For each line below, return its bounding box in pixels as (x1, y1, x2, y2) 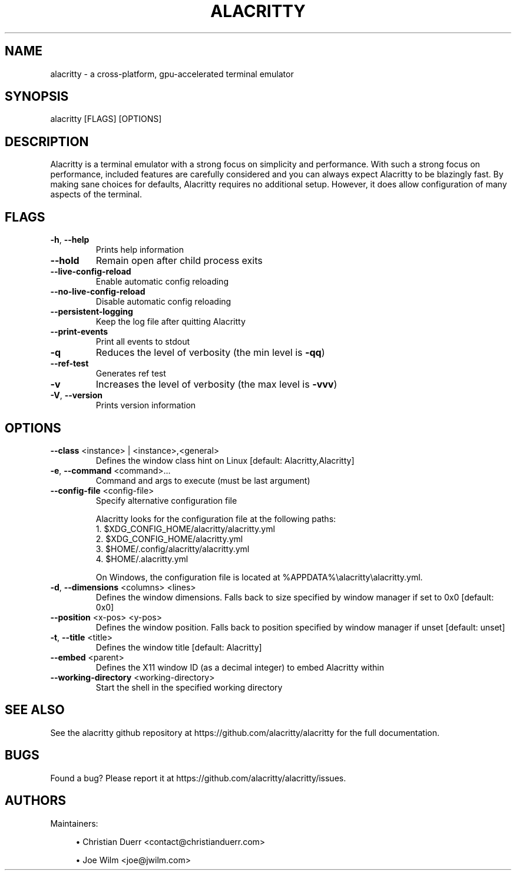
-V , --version (50, 390, 102, 401)
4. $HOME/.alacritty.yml (95, 553, 188, 564)
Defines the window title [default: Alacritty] (95, 642, 262, 652)
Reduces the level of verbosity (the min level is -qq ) (95, 346, 325, 359)
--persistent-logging (50, 306, 133, 317)
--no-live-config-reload (50, 286, 145, 297)
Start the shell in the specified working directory (95, 682, 283, 692)
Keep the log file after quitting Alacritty (95, 316, 246, 327)
